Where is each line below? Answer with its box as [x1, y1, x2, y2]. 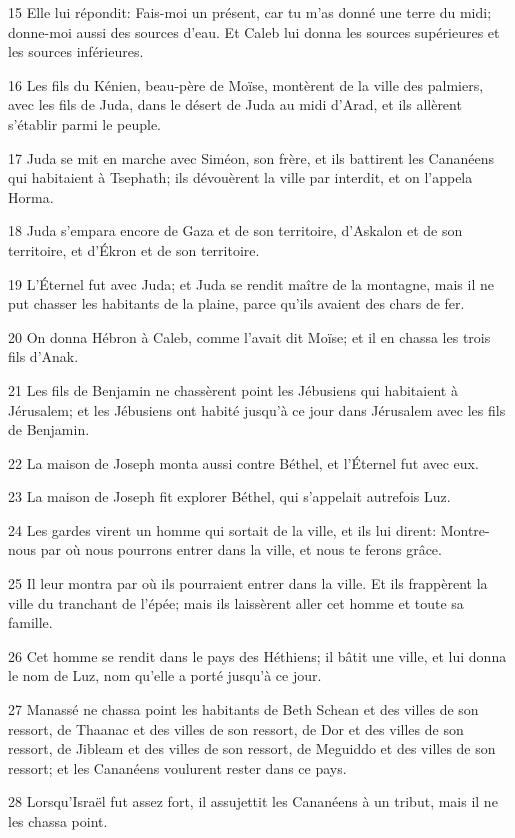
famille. [8, 612, 53, 633]
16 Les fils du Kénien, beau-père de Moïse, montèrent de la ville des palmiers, [8, 74, 484, 95]
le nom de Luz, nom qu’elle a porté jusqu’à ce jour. [8, 665, 322, 686]
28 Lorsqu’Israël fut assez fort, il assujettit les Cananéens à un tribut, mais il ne [8, 791, 498, 812]
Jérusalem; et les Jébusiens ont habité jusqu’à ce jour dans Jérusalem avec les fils [8, 399, 506, 420]
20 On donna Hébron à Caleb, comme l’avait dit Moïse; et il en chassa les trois [8, 326, 491, 347]
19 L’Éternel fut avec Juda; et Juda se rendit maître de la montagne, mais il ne [8, 273, 494, 294]
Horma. [8, 186, 54, 207]
